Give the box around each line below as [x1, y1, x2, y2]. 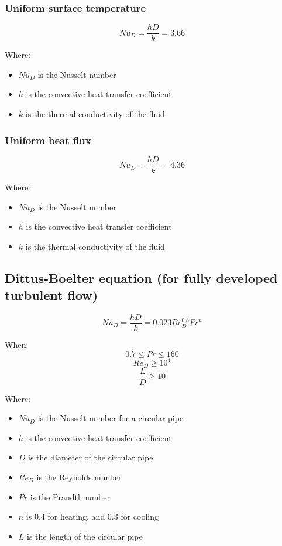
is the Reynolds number [36, 470, 122, 483]
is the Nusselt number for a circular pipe [37, 412, 184, 424]
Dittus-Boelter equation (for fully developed [5, 268, 278, 286]
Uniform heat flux [5, 132, 91, 147]
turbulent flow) [5, 286, 98, 304]
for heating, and [47, 510, 105, 523]
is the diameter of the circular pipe [28, 451, 153, 463]
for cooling [121, 510, 159, 523]
